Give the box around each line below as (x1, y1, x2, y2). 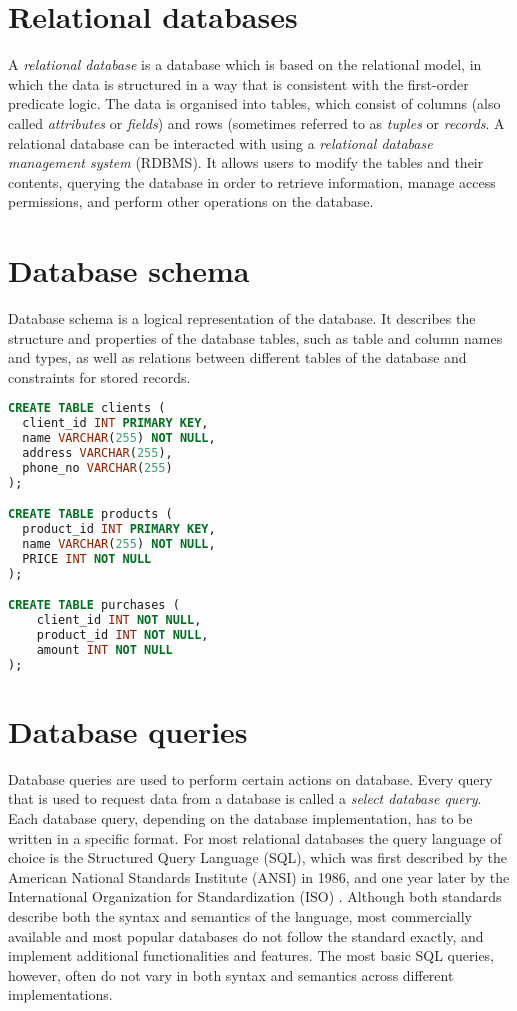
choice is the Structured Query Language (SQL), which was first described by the (8, 847, 508, 868)
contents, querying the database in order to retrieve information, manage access (8, 171, 496, 192)
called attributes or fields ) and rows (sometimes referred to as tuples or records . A (8, 112, 505, 133)
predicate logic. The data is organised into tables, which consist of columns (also (8, 93, 501, 114)
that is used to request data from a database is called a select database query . (8, 788, 482, 809)
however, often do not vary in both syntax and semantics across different (8, 964, 454, 985)
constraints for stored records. (8, 366, 191, 387)
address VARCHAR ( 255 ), (22, 446, 173, 460)
